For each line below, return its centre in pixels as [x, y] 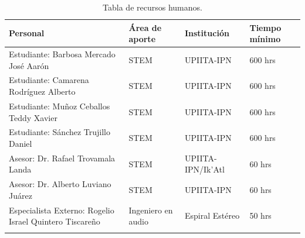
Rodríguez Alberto [42, 92]
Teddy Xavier [33, 117]
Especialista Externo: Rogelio [62, 210]
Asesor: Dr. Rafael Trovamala [62, 158]
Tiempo [265, 27]
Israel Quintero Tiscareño [55, 221]
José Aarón [29, 65]
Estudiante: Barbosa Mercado [62, 54]
